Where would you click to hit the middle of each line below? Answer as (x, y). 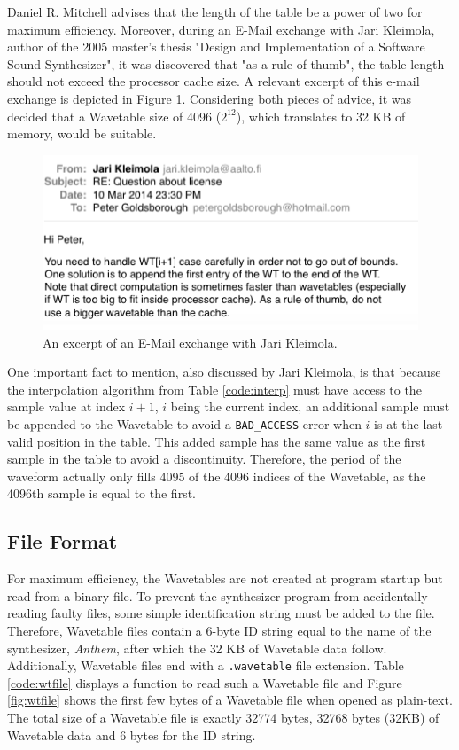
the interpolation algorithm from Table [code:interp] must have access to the (214, 389)
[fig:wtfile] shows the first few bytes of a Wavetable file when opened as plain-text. (230, 700)
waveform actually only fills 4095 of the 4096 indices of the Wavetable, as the (217, 476)
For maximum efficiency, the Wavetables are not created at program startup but (225, 578)
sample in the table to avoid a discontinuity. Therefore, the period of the (204, 459)
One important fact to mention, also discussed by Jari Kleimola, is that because (224, 372)
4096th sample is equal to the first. (101, 493)
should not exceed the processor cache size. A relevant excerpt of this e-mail (214, 81)
